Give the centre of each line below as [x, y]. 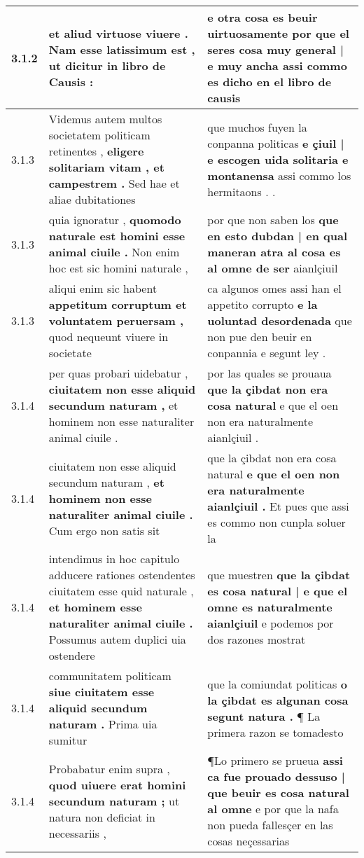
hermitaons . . [241, 191]
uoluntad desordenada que [280, 320]
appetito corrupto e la [262, 304]
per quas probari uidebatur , [118, 373]
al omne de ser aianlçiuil [273, 268]
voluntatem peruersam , [116, 320]
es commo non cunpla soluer [276, 522]
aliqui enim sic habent [103, 288]
